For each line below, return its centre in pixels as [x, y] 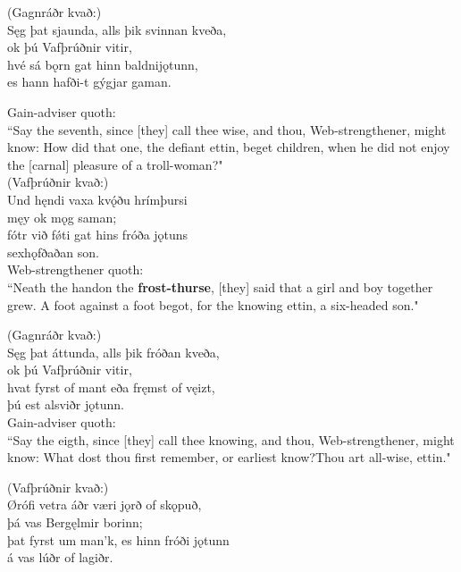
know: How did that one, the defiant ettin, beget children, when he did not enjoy [229, 147]
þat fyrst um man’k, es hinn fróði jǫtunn [118, 539]
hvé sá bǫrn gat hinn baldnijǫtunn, [103, 64]
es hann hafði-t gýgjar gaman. [89, 82]
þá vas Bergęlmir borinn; [75, 522]
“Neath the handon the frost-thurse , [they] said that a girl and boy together [220, 286]
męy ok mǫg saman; [62, 217]
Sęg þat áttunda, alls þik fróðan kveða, [113, 352]
